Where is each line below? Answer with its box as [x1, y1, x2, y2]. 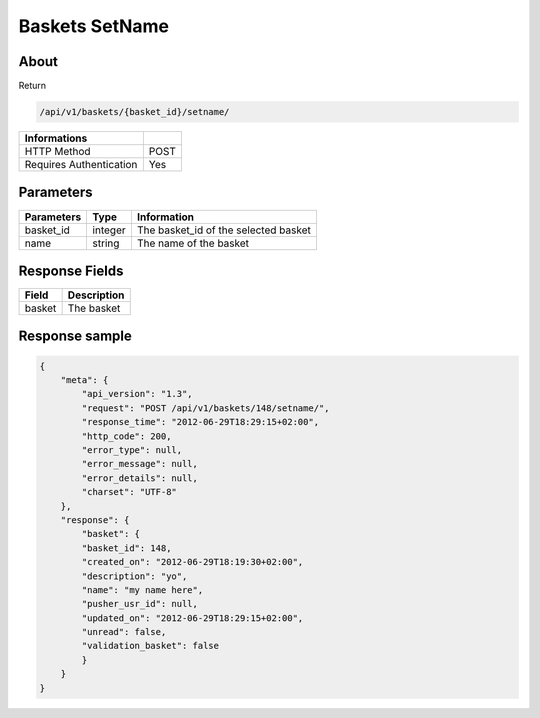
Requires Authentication [24, 158, 138, 172]
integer [92, 223, 126, 237]
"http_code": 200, [81, 430, 172, 442]
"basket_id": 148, [81, 542, 172, 554]
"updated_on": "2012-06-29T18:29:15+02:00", [81, 612, 304, 624]
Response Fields [18, 262, 124, 279]
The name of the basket [136, 236, 250, 250]
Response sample [18, 328, 132, 345]
